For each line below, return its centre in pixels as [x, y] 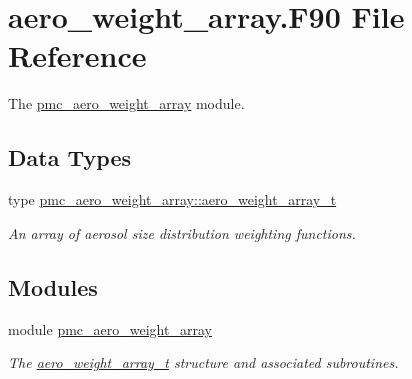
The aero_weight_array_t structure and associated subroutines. [203, 362]
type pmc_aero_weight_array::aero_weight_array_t [172, 199]
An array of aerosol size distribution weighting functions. [182, 232]
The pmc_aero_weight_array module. [126, 103]
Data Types [69, 157]
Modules [53, 286]
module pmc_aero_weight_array [110, 328]
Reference [77, 55]
